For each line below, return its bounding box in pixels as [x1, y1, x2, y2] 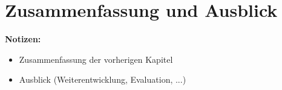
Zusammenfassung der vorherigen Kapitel [19, 53, 173, 65]
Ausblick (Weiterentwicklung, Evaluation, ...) [19, 73, 186, 86]
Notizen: [5, 33, 41, 45]
